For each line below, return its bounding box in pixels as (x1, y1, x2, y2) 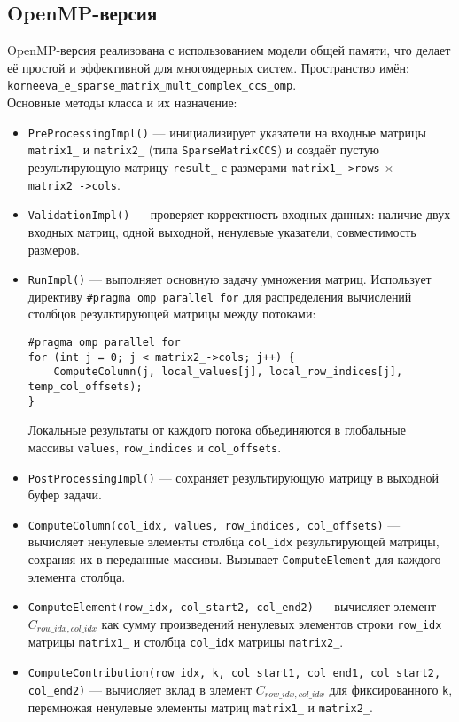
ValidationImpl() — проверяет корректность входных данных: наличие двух (27, 205, 451, 224)
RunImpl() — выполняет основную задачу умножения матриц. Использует (27, 270, 432, 288)
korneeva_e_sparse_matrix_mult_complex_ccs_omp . (7, 75, 297, 94)
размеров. (27, 239, 80, 258)
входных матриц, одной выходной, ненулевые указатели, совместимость (27, 222, 416, 240)
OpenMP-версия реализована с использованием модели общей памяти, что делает (7, 41, 451, 59)
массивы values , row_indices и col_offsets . (27, 437, 282, 456)
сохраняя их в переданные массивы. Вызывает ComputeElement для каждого (27, 550, 441, 569)
